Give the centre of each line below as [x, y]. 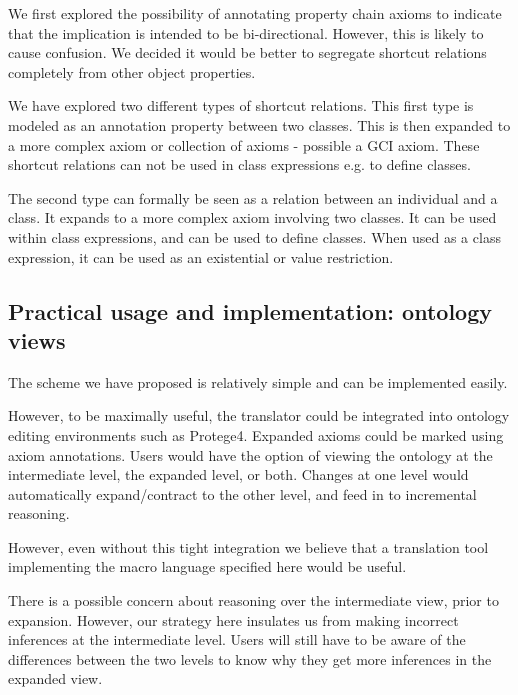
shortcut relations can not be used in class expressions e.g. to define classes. [239, 164]
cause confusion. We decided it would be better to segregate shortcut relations [247, 52]
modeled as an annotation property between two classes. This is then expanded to [259, 124]
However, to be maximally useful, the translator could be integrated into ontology [259, 415]
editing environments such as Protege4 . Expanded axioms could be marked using [256, 434]
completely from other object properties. [132, 71]
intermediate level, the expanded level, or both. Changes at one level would [238, 474]
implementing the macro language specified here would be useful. [207, 566]
